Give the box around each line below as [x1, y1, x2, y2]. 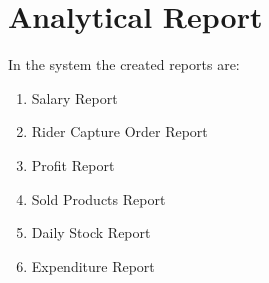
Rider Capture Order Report [31, 121, 208, 142]
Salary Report [31, 87, 118, 108]
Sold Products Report [31, 188, 166, 209]
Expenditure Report [31, 255, 155, 276]
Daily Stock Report [31, 222, 151, 243]
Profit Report [31, 154, 115, 175]
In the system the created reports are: [8, 54, 240, 75]
